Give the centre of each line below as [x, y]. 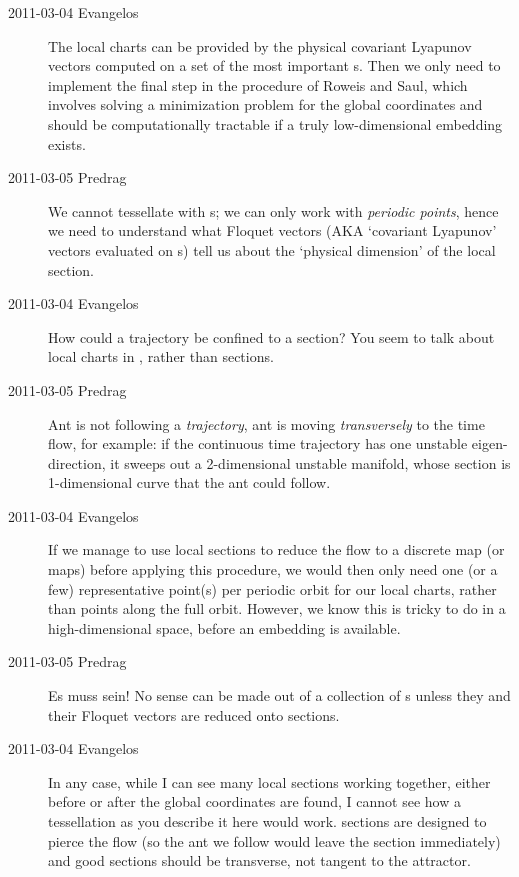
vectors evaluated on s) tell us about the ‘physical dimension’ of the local [272, 249]
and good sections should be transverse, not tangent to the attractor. [259, 860]
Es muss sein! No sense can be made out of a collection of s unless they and [279, 695]
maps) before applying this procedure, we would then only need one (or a [273, 569]
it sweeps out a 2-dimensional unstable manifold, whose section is [310, 462]
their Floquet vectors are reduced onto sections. [194, 714]
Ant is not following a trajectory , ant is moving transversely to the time [266, 423]
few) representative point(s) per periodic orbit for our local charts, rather [272, 588]
